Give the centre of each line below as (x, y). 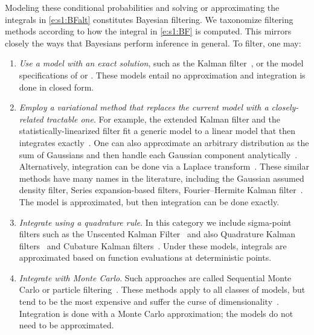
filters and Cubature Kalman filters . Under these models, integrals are (153, 245)
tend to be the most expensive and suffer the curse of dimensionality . (149, 301)
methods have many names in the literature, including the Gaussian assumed (162, 178)
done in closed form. (56, 87)
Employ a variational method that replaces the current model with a (144, 107)
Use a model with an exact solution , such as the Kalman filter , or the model (161, 63)
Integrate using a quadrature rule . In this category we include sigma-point (155, 222)
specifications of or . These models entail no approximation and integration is (162, 75)
